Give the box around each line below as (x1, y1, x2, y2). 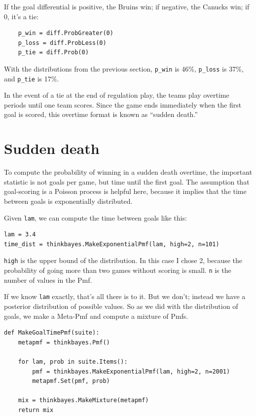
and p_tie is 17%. (4, 73, 59, 83)
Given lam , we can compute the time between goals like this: (4, 212, 187, 223)
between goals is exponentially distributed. (4, 195, 133, 206)
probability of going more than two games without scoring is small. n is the (4, 265, 231, 275)
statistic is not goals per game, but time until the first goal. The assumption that (4, 176, 250, 187)
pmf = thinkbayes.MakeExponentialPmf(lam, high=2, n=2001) (32, 368, 230, 375)
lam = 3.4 (4, 231, 36, 238)
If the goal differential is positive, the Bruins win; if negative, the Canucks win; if (4, 1, 250, 11)
